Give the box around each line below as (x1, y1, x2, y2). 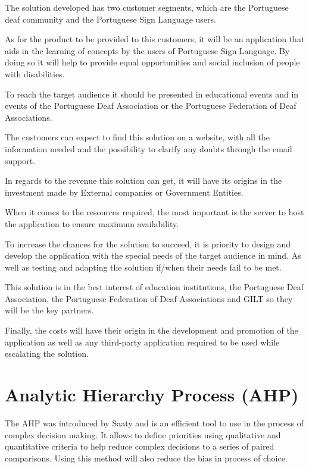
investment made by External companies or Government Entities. (5, 186, 244, 198)
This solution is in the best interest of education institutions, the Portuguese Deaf (5, 281, 304, 293)
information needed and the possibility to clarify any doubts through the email (5, 142, 292, 155)
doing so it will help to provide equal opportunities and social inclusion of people (5, 56, 300, 68)
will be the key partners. (5, 304, 94, 316)
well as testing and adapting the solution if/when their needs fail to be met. (5, 260, 282, 273)
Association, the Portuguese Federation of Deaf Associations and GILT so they (5, 292, 293, 304)
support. (5, 154, 36, 167)
